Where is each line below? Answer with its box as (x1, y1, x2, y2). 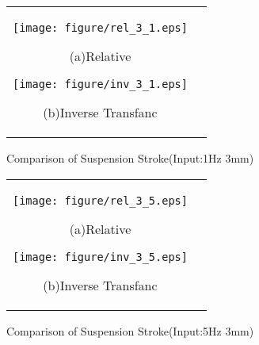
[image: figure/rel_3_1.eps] (13, 21, 188, 34)
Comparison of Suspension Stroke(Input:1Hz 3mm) (6, 150, 254, 166)
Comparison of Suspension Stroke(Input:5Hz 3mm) (6, 322, 254, 339)
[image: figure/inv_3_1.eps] (13, 78, 188, 90)
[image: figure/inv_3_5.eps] (13, 250, 188, 263)
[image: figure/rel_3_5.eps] (13, 194, 188, 207)
